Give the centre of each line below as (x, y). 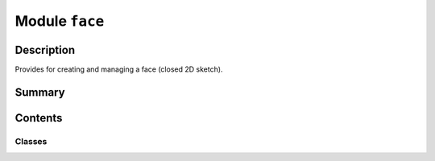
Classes (31, 141)
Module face (60, 21)
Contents (39, 118)
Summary (40, 92)
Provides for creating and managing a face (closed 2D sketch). (119, 69)
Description (45, 50)
